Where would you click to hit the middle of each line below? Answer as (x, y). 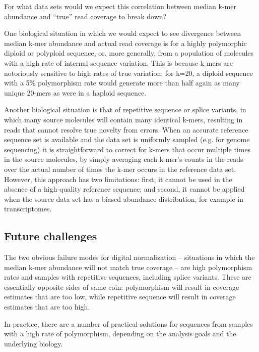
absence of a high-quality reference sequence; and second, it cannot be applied (124, 189)
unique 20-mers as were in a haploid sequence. (75, 92)
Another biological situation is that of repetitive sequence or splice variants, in (125, 109)
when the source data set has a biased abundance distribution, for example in (124, 199)
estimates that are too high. (47, 307)
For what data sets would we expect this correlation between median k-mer (120, 6)
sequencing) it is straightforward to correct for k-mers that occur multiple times (127, 149)
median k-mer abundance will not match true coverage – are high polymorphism (128, 267)
